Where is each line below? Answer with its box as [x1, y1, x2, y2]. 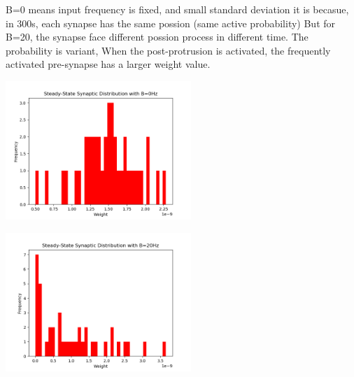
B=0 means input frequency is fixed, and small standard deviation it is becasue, [6, 2, 349, 16]
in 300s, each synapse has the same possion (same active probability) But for [6, 15, 336, 30]
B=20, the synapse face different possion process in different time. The [6, 29, 309, 44]
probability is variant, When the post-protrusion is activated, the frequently [6, 43, 331, 57]
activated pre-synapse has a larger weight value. [6, 57, 211, 71]
